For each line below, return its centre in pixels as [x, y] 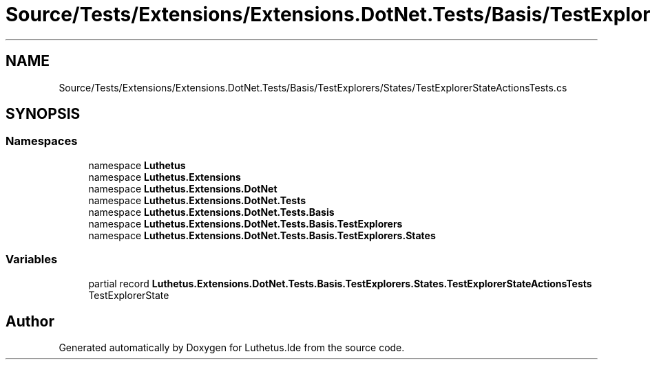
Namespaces [42, 141]
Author [30, 321]
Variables [32, 259]
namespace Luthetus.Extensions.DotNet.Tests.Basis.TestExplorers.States [262, 235]
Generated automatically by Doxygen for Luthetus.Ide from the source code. [232, 348]
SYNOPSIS [43, 114]
